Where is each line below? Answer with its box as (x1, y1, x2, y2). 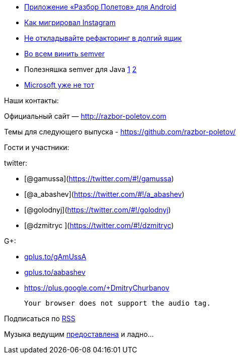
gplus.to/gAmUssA (24, 252, 87, 261)
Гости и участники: (4, 143, 69, 152)
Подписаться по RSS (4, 314, 75, 323)
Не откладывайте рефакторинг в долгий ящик (24, 34, 182, 42)
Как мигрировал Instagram (24, 18, 116, 27)
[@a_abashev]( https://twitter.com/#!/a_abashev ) (24, 190, 185, 198)
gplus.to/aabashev (24, 268, 86, 276)
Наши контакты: (4, 96, 59, 105)
